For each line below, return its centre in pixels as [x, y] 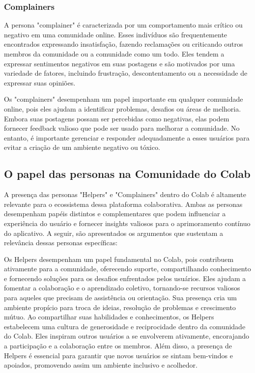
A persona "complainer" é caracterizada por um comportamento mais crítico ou [123, 25]
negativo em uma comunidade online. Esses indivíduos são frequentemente [116, 34]
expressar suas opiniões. [40, 82]
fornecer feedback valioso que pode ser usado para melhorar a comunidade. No [122, 128]
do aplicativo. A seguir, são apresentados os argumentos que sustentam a [113, 233]
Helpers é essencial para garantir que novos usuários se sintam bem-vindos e [118, 355]
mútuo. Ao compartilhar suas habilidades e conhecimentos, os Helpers [109, 317]
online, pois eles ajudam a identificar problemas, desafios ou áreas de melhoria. [123, 108]
